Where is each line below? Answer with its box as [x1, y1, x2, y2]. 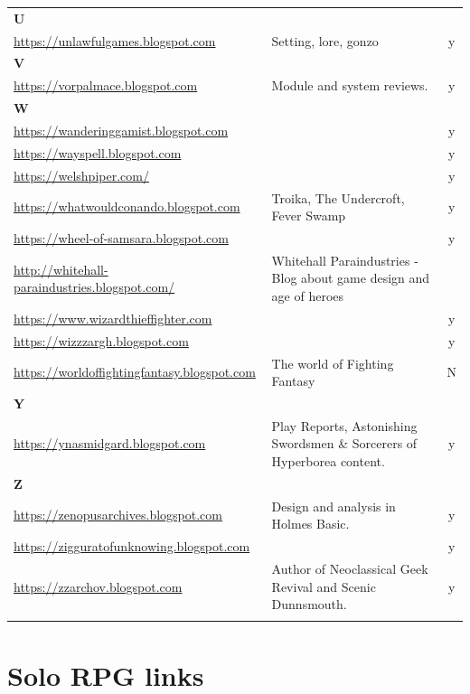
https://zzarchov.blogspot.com [14, 577, 183, 596]
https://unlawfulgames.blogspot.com [14, 31, 216, 50]
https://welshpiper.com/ [14, 165, 149, 184]
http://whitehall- [14, 259, 108, 278]
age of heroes [271, 286, 344, 305]
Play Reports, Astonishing [271, 416, 418, 435]
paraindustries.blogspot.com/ [14, 277, 175, 296]
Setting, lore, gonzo [271, 31, 379, 50]
